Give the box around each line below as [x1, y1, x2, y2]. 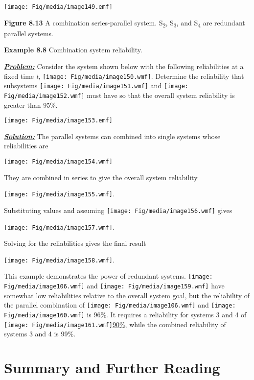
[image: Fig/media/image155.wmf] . [4, 189, 115, 199]
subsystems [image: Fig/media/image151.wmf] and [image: [4, 80, 188, 91]
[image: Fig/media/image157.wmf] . [4, 221, 115, 232]
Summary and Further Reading [4, 357, 220, 378]
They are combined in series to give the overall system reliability [4, 172, 198, 182]
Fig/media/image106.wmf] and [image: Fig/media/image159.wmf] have [4, 281, 225, 291]
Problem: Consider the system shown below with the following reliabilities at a [4, 61, 244, 71]
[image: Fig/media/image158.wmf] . [4, 254, 115, 264]
